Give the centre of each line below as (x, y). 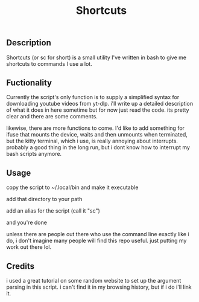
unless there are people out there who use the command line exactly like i (98, 234)
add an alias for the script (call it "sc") (53, 211)
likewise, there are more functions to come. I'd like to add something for (96, 128)
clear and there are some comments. (52, 117)
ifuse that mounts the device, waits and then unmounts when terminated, (97, 135)
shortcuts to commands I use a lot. (49, 63)
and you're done (27, 223)
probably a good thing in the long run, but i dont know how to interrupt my (98, 147)
